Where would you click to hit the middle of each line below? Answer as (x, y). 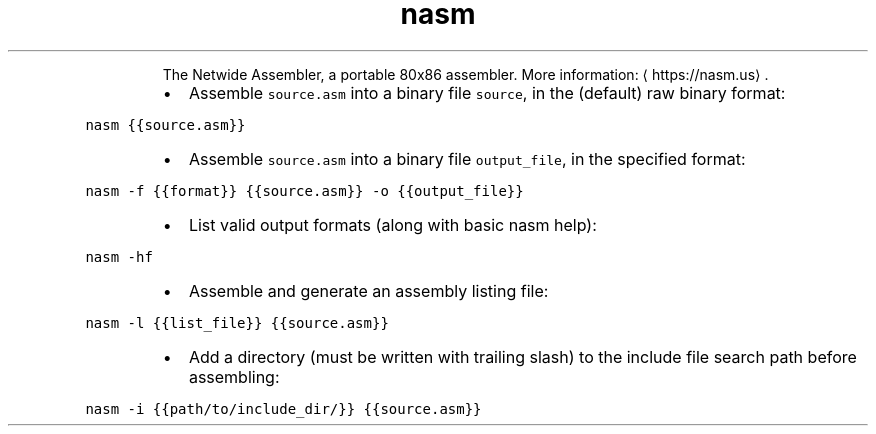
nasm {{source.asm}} (165, 124)
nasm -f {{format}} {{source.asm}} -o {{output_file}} (304, 190)
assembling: (234, 376)
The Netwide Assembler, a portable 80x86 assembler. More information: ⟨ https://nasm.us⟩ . (465, 74)
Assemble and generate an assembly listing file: (368, 290)
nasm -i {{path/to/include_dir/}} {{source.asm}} (283, 408)
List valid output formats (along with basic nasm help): (392, 224)
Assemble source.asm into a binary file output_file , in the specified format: (467, 158)
